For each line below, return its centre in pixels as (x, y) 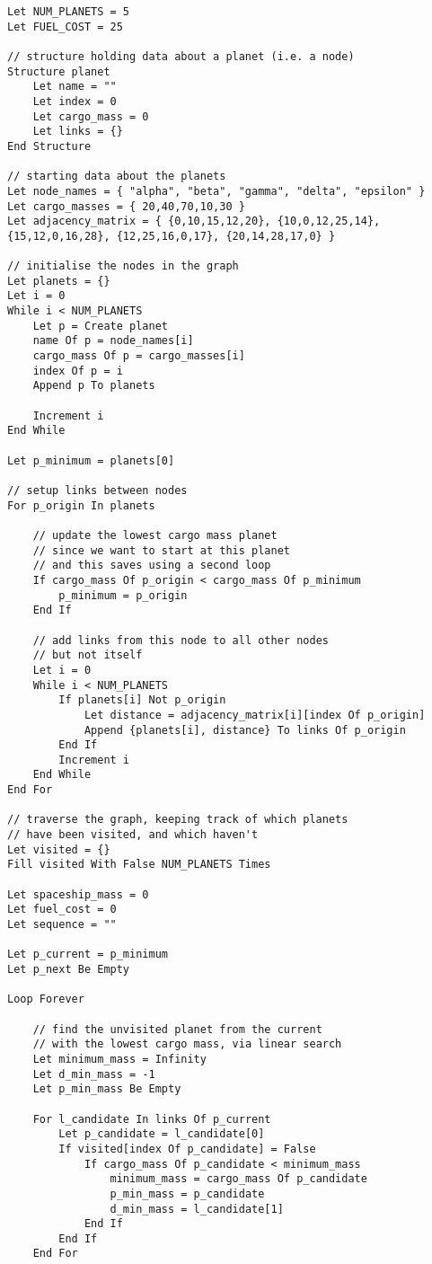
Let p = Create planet (100, 326)
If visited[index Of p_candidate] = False (187, 1149)
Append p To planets (94, 386)
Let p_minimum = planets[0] (91, 460)
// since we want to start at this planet (161, 550)
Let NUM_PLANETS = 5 (69, 12)
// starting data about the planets (117, 177)
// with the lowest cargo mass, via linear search (187, 1044)
